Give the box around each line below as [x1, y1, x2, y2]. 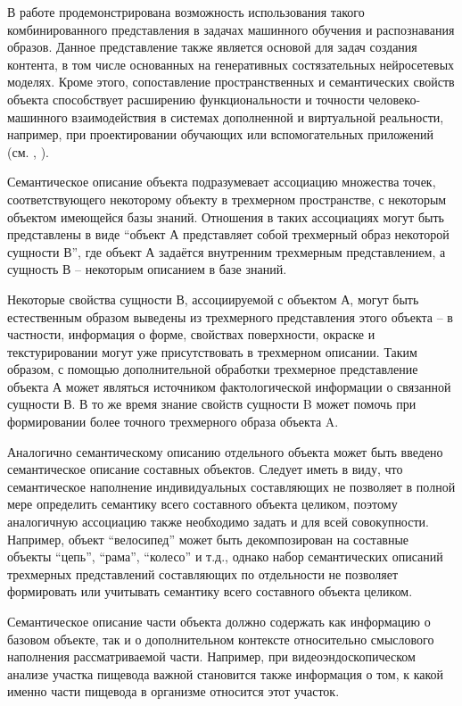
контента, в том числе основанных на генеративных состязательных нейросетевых [7, 54, 455, 73]
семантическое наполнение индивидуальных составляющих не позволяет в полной [7, 477, 456, 495]
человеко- [368, 89, 421, 108]
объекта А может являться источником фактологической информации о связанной [7, 377, 451, 395]
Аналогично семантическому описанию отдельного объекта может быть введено [7, 442, 443, 461]
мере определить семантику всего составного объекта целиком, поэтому [7, 494, 398, 513]
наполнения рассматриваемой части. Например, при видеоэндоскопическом [7, 647, 416, 666]
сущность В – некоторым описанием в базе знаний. [7, 260, 287, 278]
